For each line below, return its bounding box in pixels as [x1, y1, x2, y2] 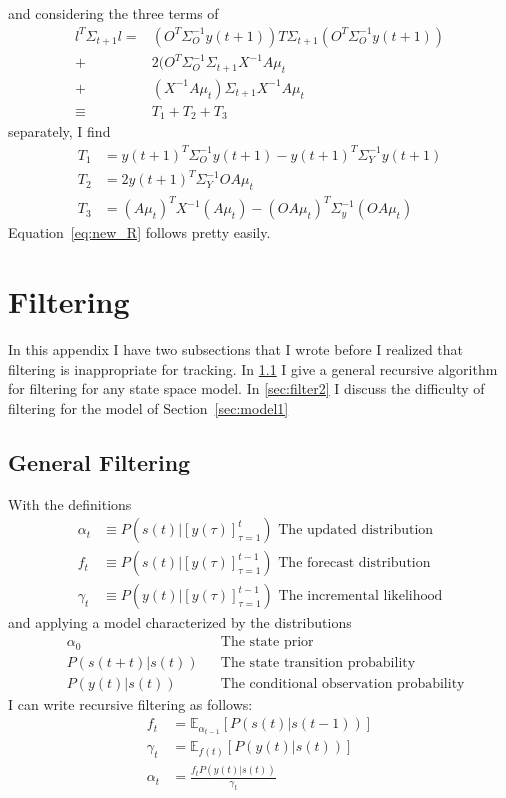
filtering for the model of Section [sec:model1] [8, 397, 289, 418]
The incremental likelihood [278, 589, 443, 604]
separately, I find [8, 121, 111, 142]
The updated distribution [278, 523, 434, 538]
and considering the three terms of [8, 3, 219, 23]
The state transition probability [220, 655, 416, 670]
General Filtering [8, 446, 191, 477]
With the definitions [8, 493, 132, 514]
